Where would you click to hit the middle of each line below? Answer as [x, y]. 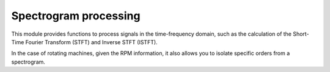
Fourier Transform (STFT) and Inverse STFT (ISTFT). [92, 42]
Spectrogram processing [76, 16]
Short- [301, 34]
